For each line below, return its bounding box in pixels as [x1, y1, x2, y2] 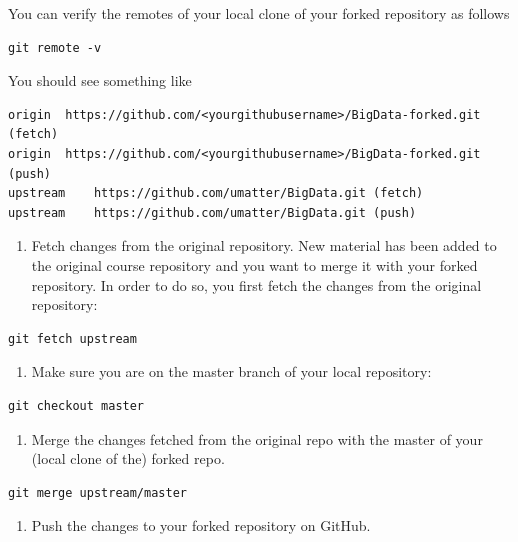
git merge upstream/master [8, 485, 187, 500]
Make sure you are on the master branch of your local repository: [31, 361, 432, 382]
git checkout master [8, 398, 145, 413]
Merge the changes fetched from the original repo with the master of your [31, 428, 483, 449]
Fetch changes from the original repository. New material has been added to [31, 235, 497, 256]
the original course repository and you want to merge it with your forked [31, 254, 478, 275]
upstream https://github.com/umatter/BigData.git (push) [8, 205, 417, 220]
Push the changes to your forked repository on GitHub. [31, 515, 371, 536]
